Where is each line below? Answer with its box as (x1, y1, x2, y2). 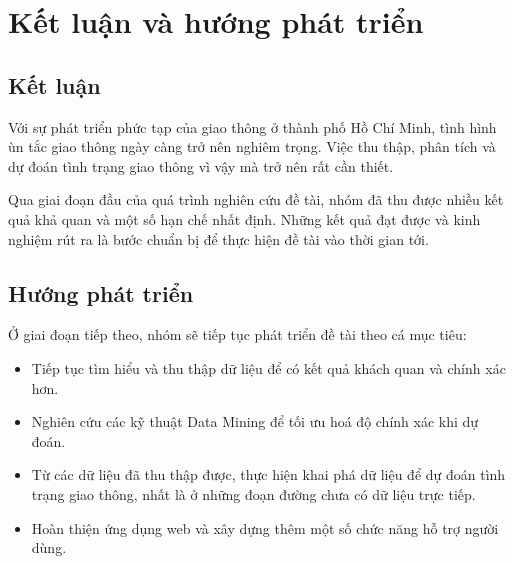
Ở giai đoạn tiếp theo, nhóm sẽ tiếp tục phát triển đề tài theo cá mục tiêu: (8, 324, 467, 345)
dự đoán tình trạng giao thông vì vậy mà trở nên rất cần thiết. (8, 155, 394, 176)
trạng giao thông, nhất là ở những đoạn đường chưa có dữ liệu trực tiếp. (31, 483, 476, 504)
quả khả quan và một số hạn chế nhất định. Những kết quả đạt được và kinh (8, 208, 481, 229)
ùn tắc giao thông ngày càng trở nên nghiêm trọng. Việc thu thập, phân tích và (8, 136, 496, 157)
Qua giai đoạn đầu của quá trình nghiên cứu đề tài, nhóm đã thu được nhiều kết (8, 189, 504, 210)
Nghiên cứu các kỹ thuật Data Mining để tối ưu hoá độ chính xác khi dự (31, 411, 479, 432)
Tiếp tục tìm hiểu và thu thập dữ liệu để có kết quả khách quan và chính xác (31, 357, 506, 378)
